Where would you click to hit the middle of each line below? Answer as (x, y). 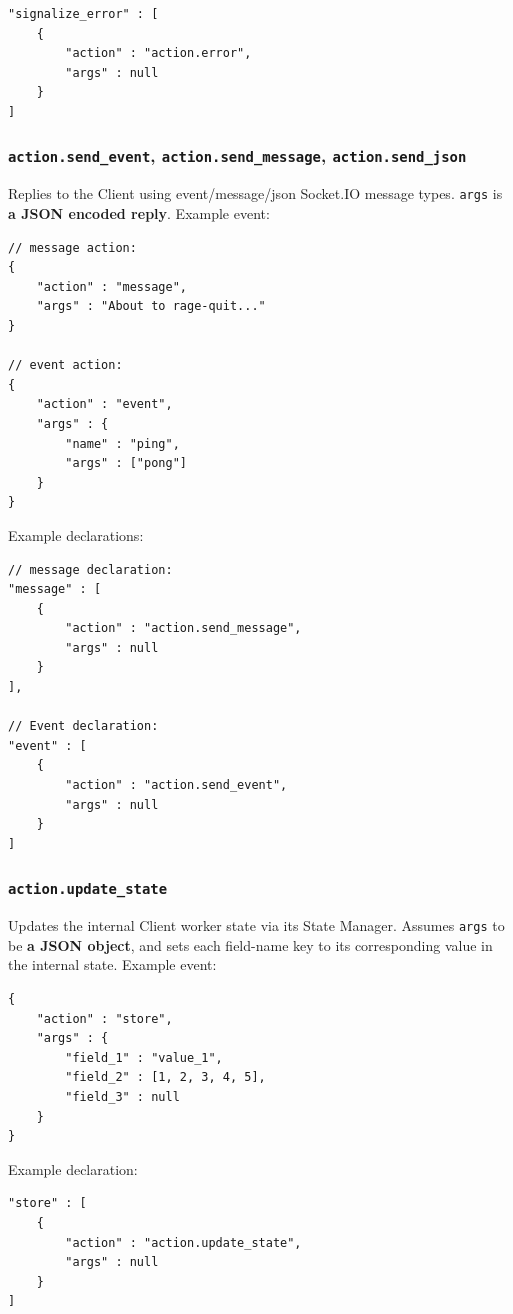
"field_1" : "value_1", (144, 1057)
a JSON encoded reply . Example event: (139, 213)
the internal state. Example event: (112, 964)
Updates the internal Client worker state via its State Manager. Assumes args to (256, 925)
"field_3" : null (122, 1097)
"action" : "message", (111, 286)
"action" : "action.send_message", (183, 628)
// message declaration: (90, 569)
